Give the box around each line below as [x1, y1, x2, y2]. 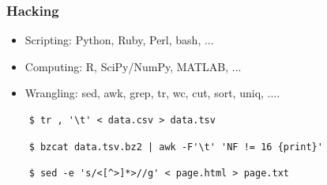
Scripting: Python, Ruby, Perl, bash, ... [24, 32, 214, 48]
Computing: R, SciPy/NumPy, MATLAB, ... [24, 58, 242, 74]
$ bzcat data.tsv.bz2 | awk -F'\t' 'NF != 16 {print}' [28, 141, 323, 153]
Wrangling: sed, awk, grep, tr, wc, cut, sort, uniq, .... [24, 85, 280, 101]
